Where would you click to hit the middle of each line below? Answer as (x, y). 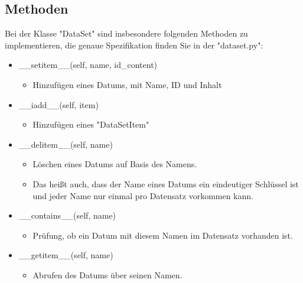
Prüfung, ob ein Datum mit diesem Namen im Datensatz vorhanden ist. (163, 235)
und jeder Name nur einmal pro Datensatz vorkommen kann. (143, 195)
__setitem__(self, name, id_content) (88, 65)
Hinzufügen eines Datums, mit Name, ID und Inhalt (127, 84)
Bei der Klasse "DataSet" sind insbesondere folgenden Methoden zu (126, 33)
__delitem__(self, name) (66, 144)
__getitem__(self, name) (66, 255)
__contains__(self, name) (67, 215)
